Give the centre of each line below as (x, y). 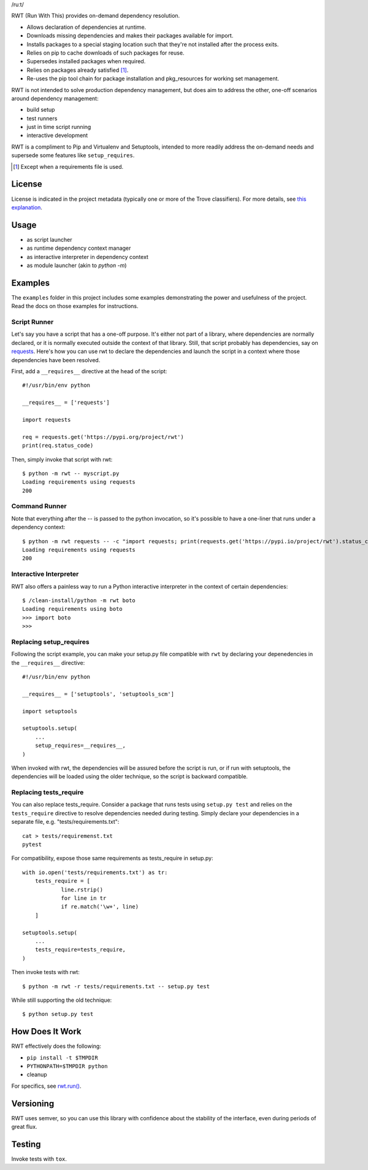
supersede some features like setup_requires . (73, 155)
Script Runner (33, 322)
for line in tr (84, 898)
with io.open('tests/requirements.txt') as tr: (95, 872)
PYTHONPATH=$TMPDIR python (67, 1066)
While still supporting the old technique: (62, 1000)
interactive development (57, 136)
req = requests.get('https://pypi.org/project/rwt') (103, 437)
